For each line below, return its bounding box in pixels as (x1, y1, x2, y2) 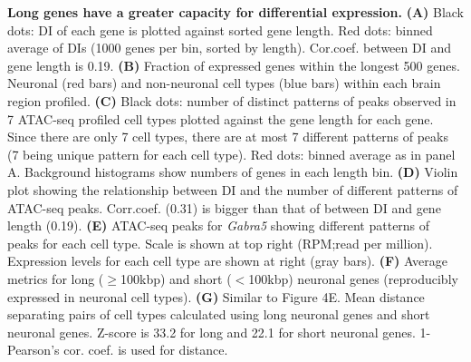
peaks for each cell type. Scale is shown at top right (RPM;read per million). (7, 233, 433, 252)
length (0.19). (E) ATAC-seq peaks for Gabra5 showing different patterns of (7, 216, 430, 235)
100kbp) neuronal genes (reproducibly (248, 269, 458, 288)
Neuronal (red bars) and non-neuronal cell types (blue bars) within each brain (7, 73, 441, 93)
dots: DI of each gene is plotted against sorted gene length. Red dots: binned (7, 20, 433, 39)
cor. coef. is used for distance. (63, 340, 228, 359)
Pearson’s (7, 340, 60, 359)
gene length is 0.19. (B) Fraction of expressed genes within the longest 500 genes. (7, 55, 460, 74)
